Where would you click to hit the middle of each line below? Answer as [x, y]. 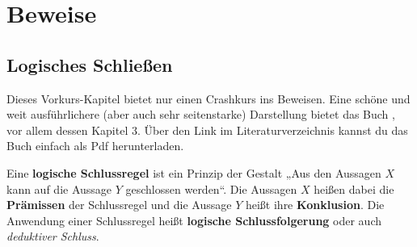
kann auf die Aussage [59, 188]
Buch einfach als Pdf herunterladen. [95, 146]
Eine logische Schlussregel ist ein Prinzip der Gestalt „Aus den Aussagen [194, 172]
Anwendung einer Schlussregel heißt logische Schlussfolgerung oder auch [194, 220]
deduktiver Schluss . [53, 236]
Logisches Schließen [90, 64]
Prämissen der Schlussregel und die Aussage [119, 205]
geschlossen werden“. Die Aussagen [211, 188]
